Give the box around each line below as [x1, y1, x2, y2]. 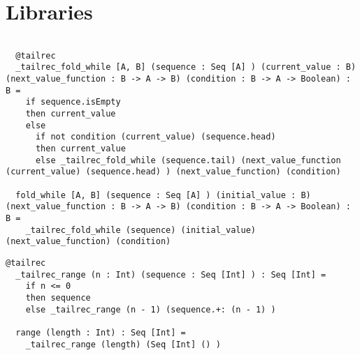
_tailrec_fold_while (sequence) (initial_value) [25, 225, 256, 235]
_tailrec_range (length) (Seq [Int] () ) [25, 339, 221, 349]
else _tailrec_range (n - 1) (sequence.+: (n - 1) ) [25, 304, 276, 315]
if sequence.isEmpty [25, 97, 121, 107]
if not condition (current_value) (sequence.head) [35, 132, 276, 142]
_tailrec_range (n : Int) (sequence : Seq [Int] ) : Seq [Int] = [15, 269, 326, 280]
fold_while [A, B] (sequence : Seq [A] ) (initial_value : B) [15, 190, 311, 200]
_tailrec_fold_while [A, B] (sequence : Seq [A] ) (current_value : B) [15, 62, 357, 73]
